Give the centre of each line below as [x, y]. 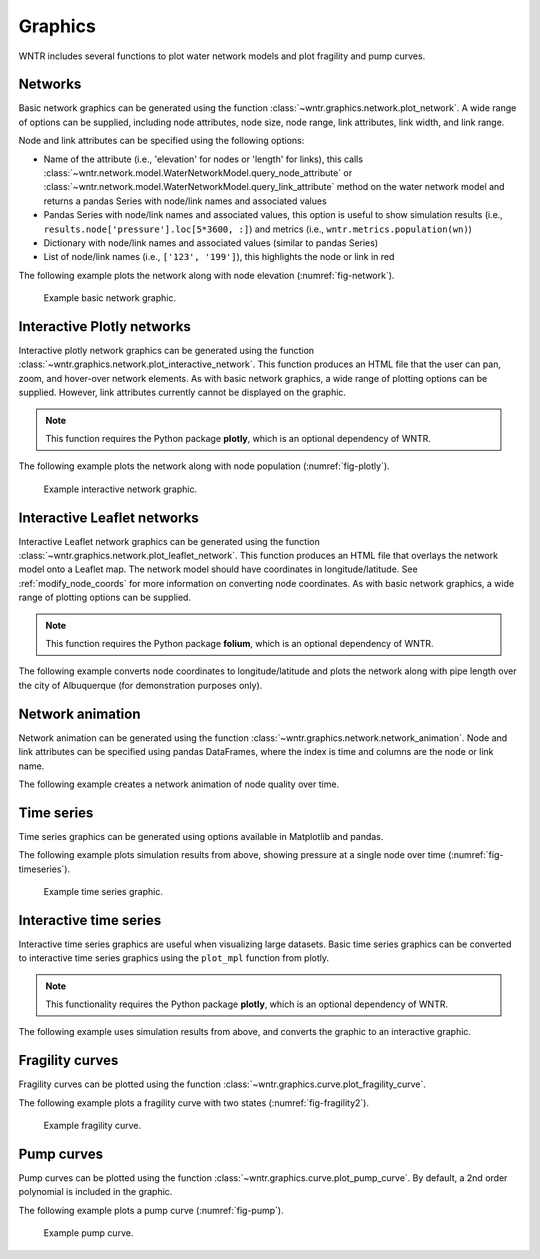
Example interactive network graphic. [120, 489]
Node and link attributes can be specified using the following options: [161, 141]
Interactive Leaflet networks [108, 517]
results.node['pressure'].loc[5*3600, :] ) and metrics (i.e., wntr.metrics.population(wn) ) [257, 229]
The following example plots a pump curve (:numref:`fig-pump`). [151, 1210]
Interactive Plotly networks [105, 326]
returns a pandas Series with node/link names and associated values [185, 201]
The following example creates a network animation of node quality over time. [179, 784]
